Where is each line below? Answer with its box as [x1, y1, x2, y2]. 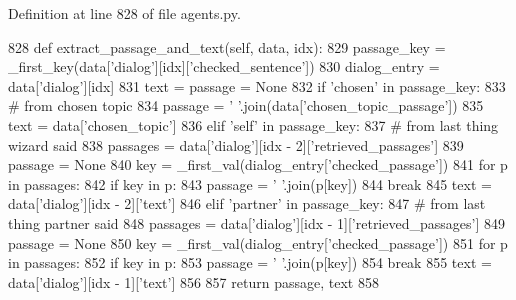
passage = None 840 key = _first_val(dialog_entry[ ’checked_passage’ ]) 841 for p [8, 154, 508, 175]
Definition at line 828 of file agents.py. [8, 3, 241, 23]
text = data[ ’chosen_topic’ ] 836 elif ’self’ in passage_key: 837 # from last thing [8, 114, 499, 135]
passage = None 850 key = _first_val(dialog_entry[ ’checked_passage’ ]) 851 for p [8, 232, 508, 253]
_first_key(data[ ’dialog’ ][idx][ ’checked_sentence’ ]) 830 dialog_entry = [8, 56, 440, 77]
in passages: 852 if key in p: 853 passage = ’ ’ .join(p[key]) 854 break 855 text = [8, 252, 492, 273]
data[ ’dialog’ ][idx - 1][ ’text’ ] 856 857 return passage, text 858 [8, 271, 379, 292]
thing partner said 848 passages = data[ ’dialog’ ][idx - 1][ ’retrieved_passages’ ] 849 [8, 212, 505, 233]
